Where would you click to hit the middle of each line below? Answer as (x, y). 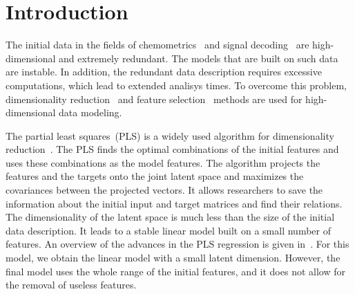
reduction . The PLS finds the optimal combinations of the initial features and (172, 149)
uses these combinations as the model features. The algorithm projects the (163, 162)
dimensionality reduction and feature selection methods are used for (154, 99)
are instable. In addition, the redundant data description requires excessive (164, 72)
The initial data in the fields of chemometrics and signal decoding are (157, 45)
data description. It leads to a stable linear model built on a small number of (168, 230)
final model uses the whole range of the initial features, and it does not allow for (175, 271)
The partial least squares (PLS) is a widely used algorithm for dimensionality (170, 135)
